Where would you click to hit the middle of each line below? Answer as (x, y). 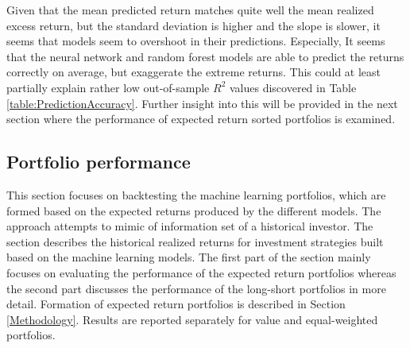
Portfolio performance (99, 162)
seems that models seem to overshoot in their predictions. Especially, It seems (196, 41)
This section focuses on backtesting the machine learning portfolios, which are (196, 194)
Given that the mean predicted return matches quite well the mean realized (190, 10)
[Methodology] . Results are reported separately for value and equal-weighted (192, 319)
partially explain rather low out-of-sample (108, 87)
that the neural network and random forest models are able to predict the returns (205, 56)
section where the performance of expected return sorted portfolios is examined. (201, 119)
